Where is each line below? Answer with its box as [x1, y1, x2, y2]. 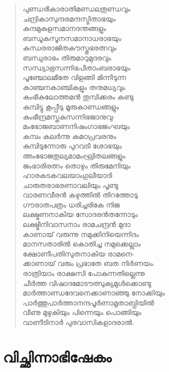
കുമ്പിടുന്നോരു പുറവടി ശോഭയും [22, 140, 122, 151]
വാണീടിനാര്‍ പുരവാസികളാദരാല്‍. [22, 317, 134, 327]
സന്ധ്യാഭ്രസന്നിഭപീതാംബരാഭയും [22, 62, 131, 72]
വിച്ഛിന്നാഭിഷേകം [3, 346, 112, 366]
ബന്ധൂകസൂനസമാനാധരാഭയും [22, 32, 122, 43]
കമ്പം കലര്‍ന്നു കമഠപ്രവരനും [22, 130, 117, 141]
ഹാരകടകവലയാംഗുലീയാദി [22, 170, 112, 180]
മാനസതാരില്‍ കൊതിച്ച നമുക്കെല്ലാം [22, 238, 141, 249]
